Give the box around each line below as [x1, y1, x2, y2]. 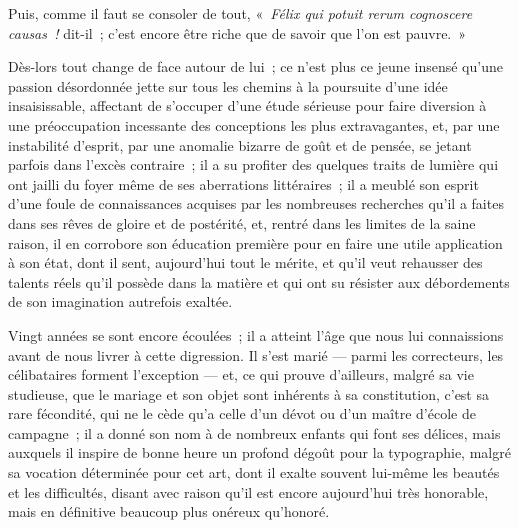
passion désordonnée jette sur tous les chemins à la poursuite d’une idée [8, 75, 448, 96]
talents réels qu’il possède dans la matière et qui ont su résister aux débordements [8, 271, 510, 292]
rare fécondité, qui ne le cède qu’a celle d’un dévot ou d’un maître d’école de [8, 403, 476, 424]
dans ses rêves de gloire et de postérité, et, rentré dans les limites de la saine [8, 212, 476, 233]
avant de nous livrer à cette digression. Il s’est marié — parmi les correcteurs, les [8, 344, 504, 365]
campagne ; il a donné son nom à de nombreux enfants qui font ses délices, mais [8, 422, 501, 443]
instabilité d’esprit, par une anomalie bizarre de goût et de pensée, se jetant [8, 134, 472, 155]
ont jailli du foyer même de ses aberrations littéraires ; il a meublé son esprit [8, 173, 479, 194]
